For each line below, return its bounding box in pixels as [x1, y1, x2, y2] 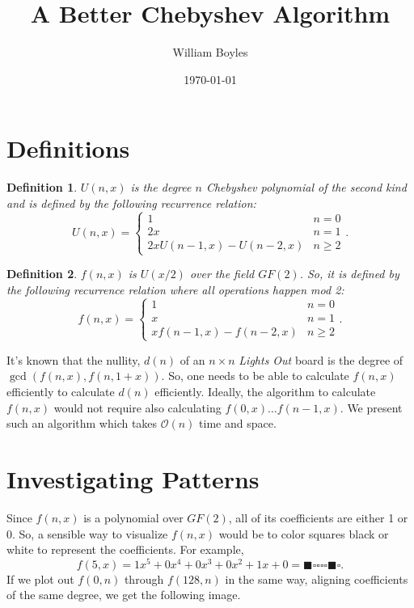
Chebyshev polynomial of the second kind [205, 179, 407, 196]
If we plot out [6, 570, 74, 587]
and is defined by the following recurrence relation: [6, 194, 256, 211]
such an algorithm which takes [6, 415, 158, 432]
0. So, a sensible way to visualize [6, 525, 168, 542]
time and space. [199, 415, 277, 432]
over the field [189, 265, 255, 282]
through [124, 570, 164, 587]
